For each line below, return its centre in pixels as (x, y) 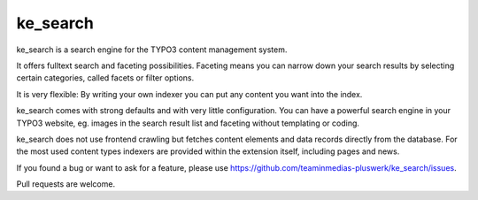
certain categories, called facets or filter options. (105, 78)
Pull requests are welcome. (66, 184)
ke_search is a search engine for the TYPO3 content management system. (152, 50)
